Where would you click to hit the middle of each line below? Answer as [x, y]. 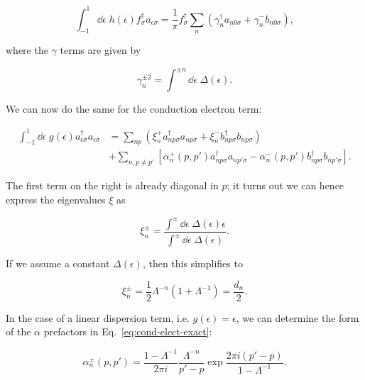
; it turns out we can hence [285, 185]
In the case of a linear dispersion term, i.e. [98, 317]
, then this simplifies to [192, 263]
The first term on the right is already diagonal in [112, 185]
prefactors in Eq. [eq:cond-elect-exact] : [128, 331]
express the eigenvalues [56, 199]
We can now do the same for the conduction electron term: [134, 109]
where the [27, 50]
